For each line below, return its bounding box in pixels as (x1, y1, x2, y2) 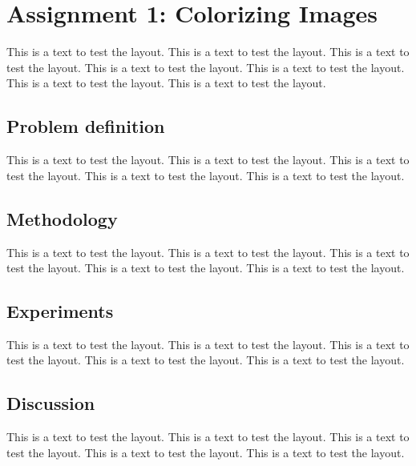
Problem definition (6, 114, 165, 139)
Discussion (6, 391, 95, 416)
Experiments (6, 299, 114, 323)
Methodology (6, 206, 118, 231)
